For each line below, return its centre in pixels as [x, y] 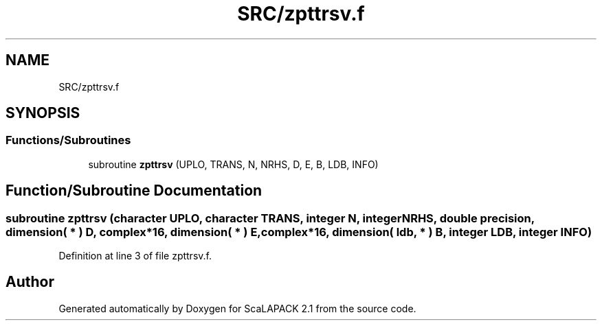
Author [30, 282]
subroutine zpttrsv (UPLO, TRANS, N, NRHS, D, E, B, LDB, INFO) [233, 164]
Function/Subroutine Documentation [134, 191]
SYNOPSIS [43, 113]
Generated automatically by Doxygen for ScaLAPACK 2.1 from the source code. [237, 308]
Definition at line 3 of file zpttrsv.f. [135, 256]
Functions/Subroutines [68, 140]
